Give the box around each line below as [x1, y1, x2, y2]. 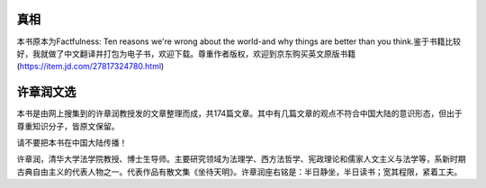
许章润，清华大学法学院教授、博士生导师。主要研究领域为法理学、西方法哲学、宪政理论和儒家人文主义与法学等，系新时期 [16, 154, 466, 165]
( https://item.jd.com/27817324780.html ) [16, 61, 165, 72]
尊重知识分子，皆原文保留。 [16, 121, 120, 131]
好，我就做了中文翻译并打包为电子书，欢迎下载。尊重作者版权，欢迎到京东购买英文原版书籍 [16, 48, 355, 58]
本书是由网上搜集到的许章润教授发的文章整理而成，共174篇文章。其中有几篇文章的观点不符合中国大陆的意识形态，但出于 [16, 108, 463, 119]
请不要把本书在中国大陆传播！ [16, 137, 128, 148]
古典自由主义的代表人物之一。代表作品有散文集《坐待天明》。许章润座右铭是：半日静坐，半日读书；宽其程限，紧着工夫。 [16, 166, 463, 177]
